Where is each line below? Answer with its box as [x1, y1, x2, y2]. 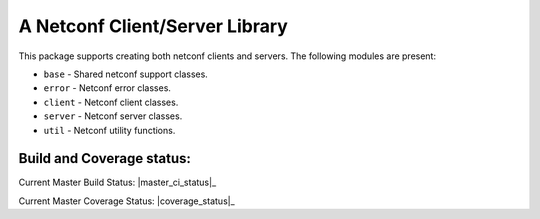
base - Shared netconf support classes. [43, 68, 209, 80]
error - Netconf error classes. [43, 82, 172, 94]
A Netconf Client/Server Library [18, 15, 289, 37]
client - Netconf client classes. [43, 96, 179, 108]
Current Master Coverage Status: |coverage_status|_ [18, 195, 235, 207]
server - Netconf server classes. [43, 110, 183, 122]
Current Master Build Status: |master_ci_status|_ [18, 176, 217, 189]
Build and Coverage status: [18, 150, 192, 167]
